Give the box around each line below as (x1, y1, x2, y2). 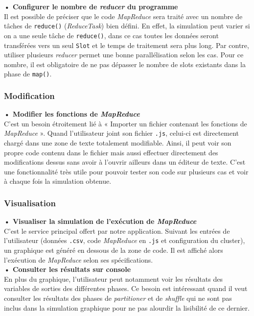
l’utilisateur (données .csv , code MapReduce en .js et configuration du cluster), (4, 235, 245, 245)
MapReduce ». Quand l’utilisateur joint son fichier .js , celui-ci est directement (4, 128, 239, 138)
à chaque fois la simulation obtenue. (4, 176, 112, 186)
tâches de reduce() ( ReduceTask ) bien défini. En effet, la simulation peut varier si (4, 21, 250, 31)
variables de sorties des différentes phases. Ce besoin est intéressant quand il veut (4, 283, 248, 293)
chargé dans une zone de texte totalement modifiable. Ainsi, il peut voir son (4, 138, 231, 148)
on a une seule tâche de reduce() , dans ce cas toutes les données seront (4, 30, 219, 40)
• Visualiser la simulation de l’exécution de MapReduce (4, 216, 197, 226)
